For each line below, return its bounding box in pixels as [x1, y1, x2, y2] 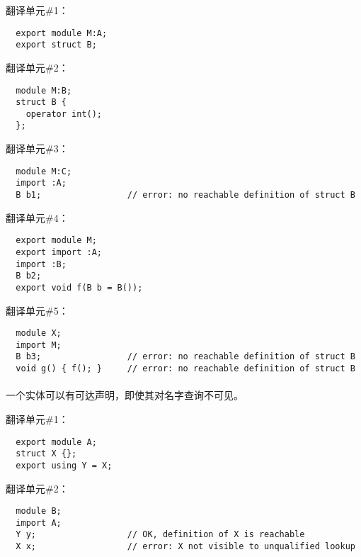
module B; [16, 506, 62, 517]
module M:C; [16, 166, 72, 176]
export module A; [16, 437, 97, 447]
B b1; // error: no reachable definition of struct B [16, 190, 355, 201]
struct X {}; [16, 449, 77, 459]
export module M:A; [16, 28, 108, 38]
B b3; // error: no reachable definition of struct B [16, 351, 355, 362]
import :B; [16, 259, 67, 269]
